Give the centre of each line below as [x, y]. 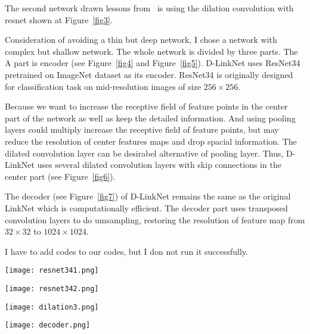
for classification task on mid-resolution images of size [103, 86]
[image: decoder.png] [48, 325]
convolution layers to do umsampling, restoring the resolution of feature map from [155, 219]
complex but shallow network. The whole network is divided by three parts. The [151, 51]
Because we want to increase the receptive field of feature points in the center [146, 106]
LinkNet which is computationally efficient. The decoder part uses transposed [146, 207]
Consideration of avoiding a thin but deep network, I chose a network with [141, 40]
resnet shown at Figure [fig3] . [59, 19]
